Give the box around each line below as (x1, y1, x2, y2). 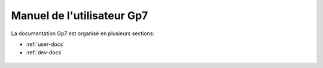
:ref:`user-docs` (26, 41, 65, 48)
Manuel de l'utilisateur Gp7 (11, 9, 148, 22)
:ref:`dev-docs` (26, 49, 63, 56)
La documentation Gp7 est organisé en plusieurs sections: (11, 30, 155, 37)
